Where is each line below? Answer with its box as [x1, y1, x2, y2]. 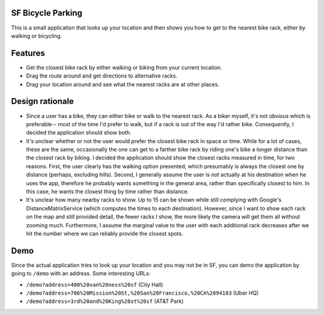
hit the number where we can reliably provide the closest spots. [26, 230, 184, 237]
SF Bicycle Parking [11, 8, 83, 18]
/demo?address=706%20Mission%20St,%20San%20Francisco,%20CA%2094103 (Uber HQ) [26, 289, 259, 297]
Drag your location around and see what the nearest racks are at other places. [26, 81, 220, 88]
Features [11, 48, 45, 58]
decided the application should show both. [26, 129, 131, 136]
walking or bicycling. [11, 32, 62, 39]
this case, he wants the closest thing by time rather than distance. [26, 188, 189, 195]
